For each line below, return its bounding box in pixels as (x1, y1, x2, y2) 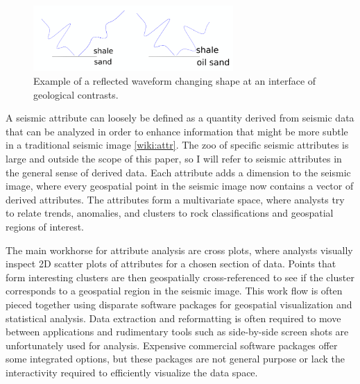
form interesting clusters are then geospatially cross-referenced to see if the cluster (6, 269, 354, 284)
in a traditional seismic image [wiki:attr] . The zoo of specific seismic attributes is (6, 137, 349, 152)
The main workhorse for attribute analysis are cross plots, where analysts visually (6, 242, 353, 257)
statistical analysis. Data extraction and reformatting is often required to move (6, 310, 341, 325)
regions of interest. (6, 219, 85, 233)
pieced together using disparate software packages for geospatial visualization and (6, 297, 352, 311)
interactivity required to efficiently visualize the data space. (6, 365, 258, 379)
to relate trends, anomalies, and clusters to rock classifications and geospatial (6, 206, 334, 220)
